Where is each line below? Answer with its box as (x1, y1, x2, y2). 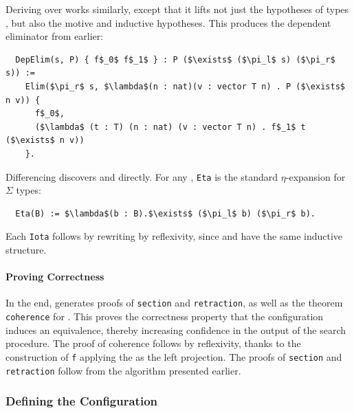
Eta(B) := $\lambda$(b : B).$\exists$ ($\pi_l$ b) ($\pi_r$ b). (15, 208, 316, 219)
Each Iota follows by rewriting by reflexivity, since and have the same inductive (5, 229, 343, 243)
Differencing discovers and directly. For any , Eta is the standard (5, 169, 278, 183)
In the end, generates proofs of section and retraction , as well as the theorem (5, 295, 343, 310)
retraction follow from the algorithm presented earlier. (5, 363, 241, 377)
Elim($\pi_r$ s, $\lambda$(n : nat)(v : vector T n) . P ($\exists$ (25, 81, 345, 91)
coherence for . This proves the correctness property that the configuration (5, 309, 324, 324)
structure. (5, 243, 47, 257)
